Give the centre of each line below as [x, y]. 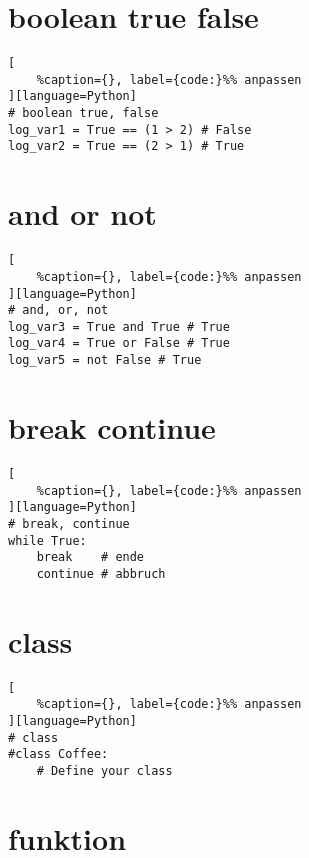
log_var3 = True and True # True [119, 326]
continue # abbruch [101, 573]
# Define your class [104, 770]
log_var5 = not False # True [105, 360]
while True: [47, 540]
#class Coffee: [58, 754]
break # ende [90, 557]
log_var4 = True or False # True [119, 343]
